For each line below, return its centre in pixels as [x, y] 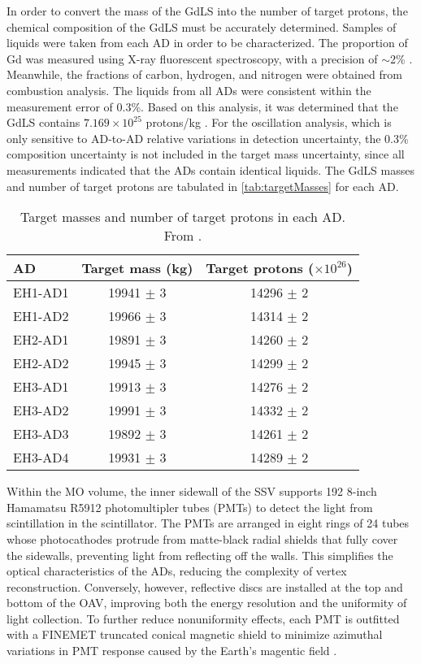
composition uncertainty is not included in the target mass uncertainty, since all [206, 154]
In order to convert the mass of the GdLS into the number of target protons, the [207, 11]
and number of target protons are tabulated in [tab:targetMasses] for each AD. [203, 186]
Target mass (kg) [137, 268]
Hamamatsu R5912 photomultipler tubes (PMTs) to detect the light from [190, 507]
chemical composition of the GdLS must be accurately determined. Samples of [202, 26]
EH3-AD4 [41, 458]
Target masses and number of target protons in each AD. [183, 217]
